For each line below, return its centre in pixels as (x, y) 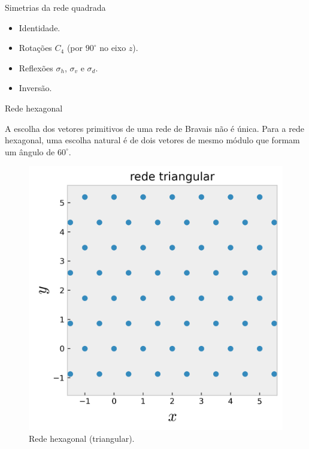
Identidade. (40, 27)
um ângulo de (30, 151)
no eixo (113, 48)
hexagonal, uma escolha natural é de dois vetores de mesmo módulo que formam (152, 140)
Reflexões (36, 67)
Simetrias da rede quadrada (55, 7)
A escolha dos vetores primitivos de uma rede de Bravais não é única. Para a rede (154, 128)
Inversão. (35, 88)
